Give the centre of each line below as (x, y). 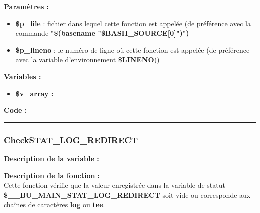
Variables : (23, 76)
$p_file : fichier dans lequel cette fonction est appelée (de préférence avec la (133, 23)
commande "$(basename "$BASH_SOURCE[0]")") (102, 33)
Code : (16, 110)
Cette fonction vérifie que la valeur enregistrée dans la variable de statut (115, 185)
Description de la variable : (52, 158)
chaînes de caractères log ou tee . (55, 205)
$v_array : (35, 93)
